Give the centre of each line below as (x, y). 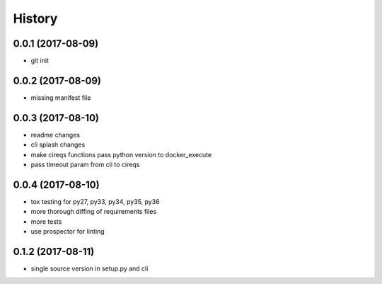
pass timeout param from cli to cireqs (85, 165)
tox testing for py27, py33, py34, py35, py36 (95, 201)
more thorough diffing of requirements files (94, 212)
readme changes (56, 135)
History (35, 18)
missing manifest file (61, 97)
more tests (46, 221)
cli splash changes (58, 144)
